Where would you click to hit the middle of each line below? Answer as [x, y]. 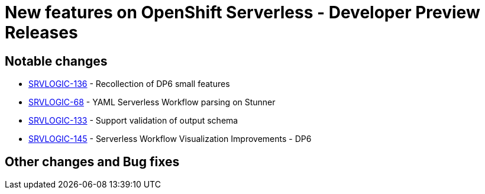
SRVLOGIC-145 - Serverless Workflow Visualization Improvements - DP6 [170, 139]
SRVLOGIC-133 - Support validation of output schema [133, 121]
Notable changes [56, 61]
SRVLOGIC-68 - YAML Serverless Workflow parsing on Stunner [152, 102]
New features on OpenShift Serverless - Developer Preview [242, 12]
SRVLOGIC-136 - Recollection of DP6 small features [129, 84]
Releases [41, 33]
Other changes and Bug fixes [92, 161]
